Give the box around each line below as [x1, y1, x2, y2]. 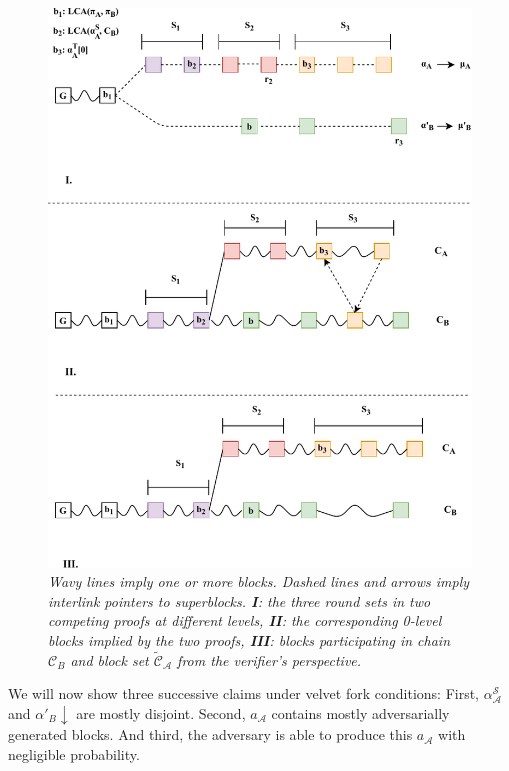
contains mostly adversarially [271, 702, 450, 723]
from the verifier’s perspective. [177, 649, 362, 670]
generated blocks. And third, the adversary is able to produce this [8, 724, 413, 745]
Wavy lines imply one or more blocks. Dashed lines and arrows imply [48, 571, 470, 592]
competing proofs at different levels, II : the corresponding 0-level [48, 610, 442, 631]
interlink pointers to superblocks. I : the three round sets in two [48, 590, 431, 611]
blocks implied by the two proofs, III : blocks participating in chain [48, 629, 451, 650]
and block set [70, 649, 149, 670]
